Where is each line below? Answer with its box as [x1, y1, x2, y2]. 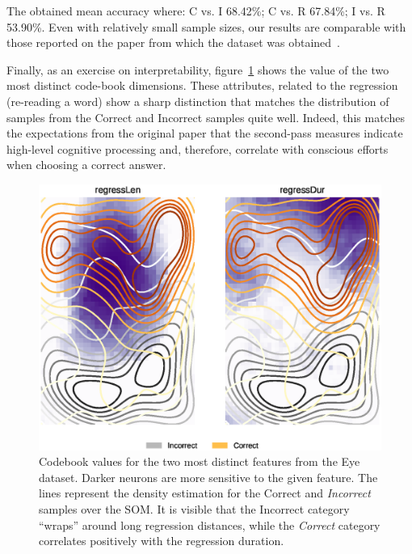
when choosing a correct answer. [6, 156, 166, 173]
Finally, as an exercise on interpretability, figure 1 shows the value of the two [6, 61, 389, 78]
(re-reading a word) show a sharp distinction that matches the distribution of [6, 92, 389, 109]
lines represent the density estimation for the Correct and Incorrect [39, 484, 371, 501]
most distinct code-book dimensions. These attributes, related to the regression [6, 77, 398, 94]
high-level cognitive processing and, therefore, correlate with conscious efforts [6, 140, 389, 157]
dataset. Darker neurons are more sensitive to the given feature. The [39, 468, 378, 485]
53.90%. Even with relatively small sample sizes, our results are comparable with [6, 18, 406, 35]
